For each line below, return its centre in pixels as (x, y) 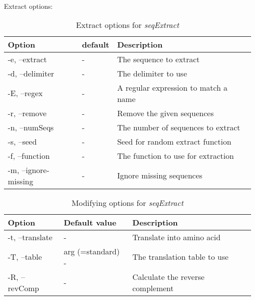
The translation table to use (180, 257)
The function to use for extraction (175, 155)
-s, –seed (22, 141)
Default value (90, 222)
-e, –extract (27, 59)
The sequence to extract (158, 59)
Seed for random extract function (174, 141)
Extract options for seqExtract (127, 25)
